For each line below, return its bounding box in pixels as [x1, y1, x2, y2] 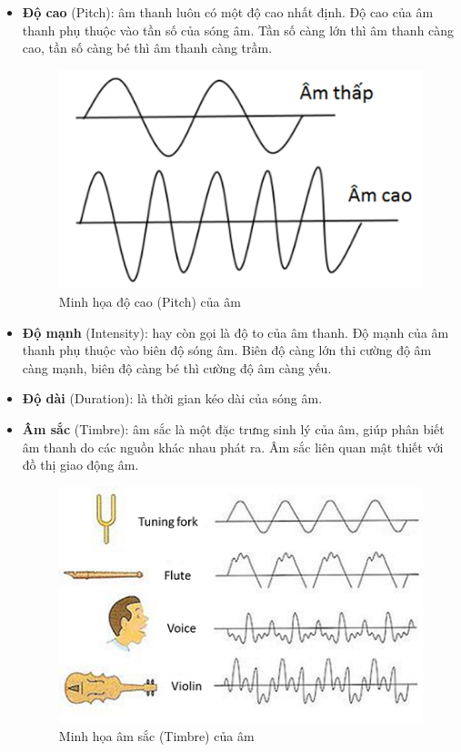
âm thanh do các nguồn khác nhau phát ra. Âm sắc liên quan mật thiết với [22, 437, 444, 456]
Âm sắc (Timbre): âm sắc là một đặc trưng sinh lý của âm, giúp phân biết [22, 420, 445, 439]
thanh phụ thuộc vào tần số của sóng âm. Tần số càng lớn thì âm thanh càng [22, 20, 455, 39]
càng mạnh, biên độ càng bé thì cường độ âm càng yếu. [22, 358, 332, 377]
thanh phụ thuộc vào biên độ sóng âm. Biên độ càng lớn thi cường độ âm [22, 340, 432, 360]
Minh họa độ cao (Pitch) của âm [58, 292, 241, 311]
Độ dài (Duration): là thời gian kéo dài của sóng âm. [22, 389, 323, 408]
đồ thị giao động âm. [22, 455, 139, 474]
